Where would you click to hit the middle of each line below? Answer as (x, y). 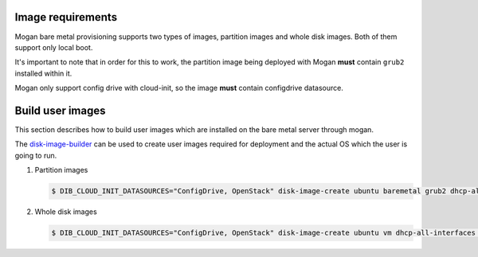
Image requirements (66, 17)
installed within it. (43, 73)
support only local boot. (54, 47)
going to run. (36, 155)
